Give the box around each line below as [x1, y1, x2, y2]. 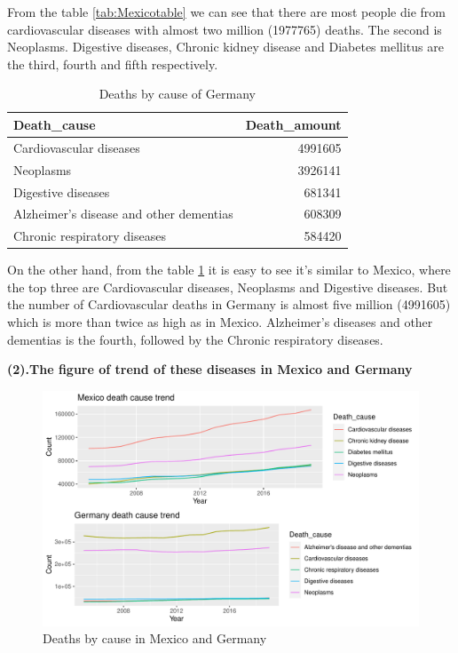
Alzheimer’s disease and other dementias [13, 204, 233, 223]
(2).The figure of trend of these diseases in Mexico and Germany [7, 360, 413, 378]
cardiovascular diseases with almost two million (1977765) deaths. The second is [7, 20, 442, 38]
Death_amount [245, 115, 342, 133]
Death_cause [13, 115, 96, 133]
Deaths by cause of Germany [99, 84, 256, 103]
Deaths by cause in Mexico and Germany [43, 629, 267, 648]
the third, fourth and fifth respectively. [7, 54, 218, 73]
